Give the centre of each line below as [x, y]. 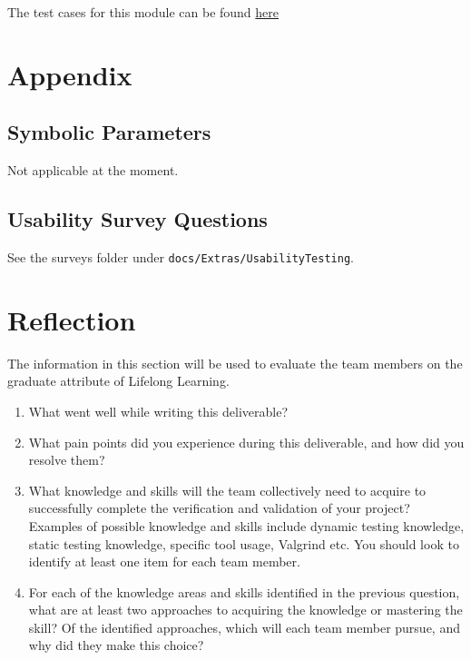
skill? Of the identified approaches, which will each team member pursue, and [244, 627]
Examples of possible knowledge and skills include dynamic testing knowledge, [246, 525]
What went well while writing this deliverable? [158, 411]
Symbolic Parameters [109, 132]
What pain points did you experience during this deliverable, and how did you [246, 442]
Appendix [70, 74]
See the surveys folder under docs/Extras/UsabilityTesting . [181, 256]
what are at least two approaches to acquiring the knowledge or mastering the [245, 610]
